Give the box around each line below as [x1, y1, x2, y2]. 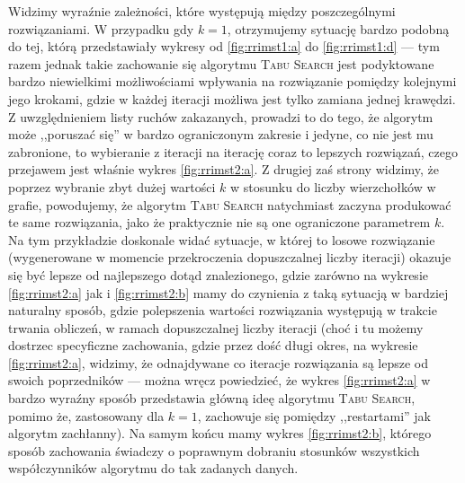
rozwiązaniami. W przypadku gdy [8, 19, 194, 38]
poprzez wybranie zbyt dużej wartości [8, 177, 216, 196]
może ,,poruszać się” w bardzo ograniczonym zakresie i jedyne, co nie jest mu [8, 125, 434, 144]
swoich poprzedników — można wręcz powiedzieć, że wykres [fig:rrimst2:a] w [8, 371, 431, 390]
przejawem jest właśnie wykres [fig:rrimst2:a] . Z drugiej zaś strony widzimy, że [8, 160, 440, 179]
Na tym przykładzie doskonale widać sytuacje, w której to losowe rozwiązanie [8, 230, 435, 249]
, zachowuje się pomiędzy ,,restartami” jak [197, 406, 432, 425]
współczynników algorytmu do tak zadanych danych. [8, 459, 299, 478]
